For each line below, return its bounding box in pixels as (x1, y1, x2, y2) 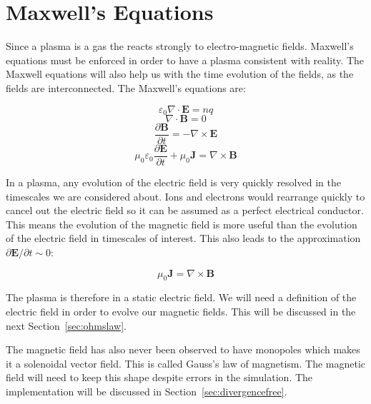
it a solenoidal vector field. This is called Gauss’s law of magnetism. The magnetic (6, 355, 366, 370)
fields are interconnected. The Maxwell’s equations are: (6, 80, 246, 95)
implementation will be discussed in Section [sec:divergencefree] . (6, 384, 287, 398)
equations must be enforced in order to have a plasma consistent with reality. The (6, 52, 365, 67)
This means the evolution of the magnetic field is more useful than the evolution (6, 216, 357, 231)
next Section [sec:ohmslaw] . (6, 318, 127, 333)
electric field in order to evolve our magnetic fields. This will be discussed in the (6, 304, 356, 319)
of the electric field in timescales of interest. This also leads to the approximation (6, 231, 361, 246)
